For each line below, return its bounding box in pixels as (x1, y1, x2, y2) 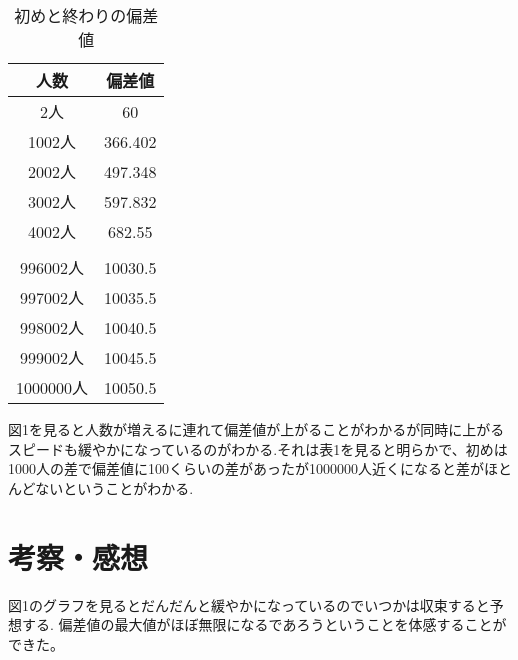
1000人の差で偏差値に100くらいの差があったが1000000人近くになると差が (8, 458, 484, 479)
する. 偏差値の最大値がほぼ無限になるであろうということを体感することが (21, 614, 507, 635)
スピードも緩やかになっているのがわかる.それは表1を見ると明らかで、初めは (8, 438, 508, 459)
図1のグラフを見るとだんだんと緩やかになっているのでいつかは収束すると (8, 594, 490, 615)
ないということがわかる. (35, 477, 194, 498)
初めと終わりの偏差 (14, 4, 159, 27)
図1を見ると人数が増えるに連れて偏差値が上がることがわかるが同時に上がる (8, 419, 505, 439)
